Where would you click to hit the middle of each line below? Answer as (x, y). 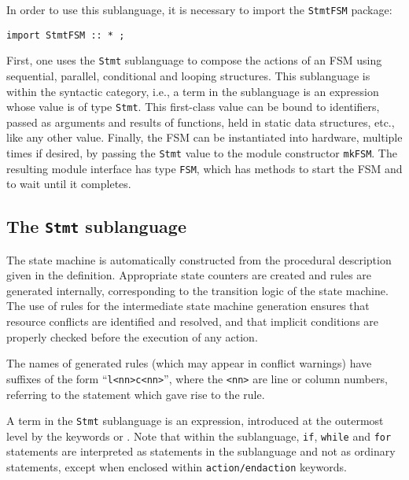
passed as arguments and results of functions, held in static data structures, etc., (201, 122)
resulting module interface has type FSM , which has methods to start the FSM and (204, 168)
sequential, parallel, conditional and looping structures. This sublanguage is (188, 75)
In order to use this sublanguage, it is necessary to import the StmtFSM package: (199, 9)
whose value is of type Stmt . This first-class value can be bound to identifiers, (193, 107)
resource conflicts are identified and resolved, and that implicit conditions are (193, 321)
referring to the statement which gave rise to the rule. (136, 394)
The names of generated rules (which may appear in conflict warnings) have (189, 363)
